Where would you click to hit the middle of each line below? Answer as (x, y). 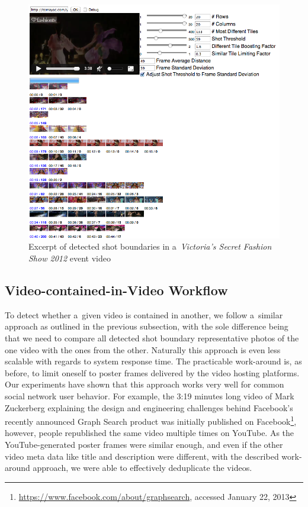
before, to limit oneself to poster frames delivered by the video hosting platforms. (152, 372)
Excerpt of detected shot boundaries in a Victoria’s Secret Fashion (150, 246)
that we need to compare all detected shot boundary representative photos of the (152, 338)
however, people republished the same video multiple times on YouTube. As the (150, 433)
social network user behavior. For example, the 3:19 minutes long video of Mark (150, 395)
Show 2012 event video (70, 258)
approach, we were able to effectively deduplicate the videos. (142, 468)
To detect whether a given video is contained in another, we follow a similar (144, 314)
